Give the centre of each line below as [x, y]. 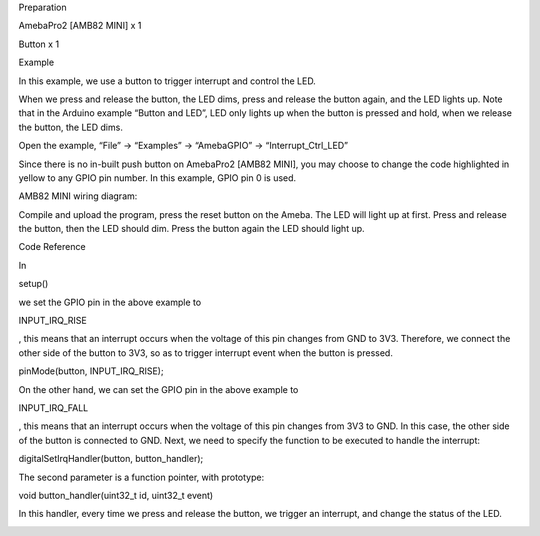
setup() [33, 284]
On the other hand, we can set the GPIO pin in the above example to [158, 389]
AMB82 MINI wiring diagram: [78, 196]
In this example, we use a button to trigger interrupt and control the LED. [167, 81]
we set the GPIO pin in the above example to [110, 302]
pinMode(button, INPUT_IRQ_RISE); [91, 371]
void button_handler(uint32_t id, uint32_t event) [116, 495]
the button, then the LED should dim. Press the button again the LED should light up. [191, 229]
